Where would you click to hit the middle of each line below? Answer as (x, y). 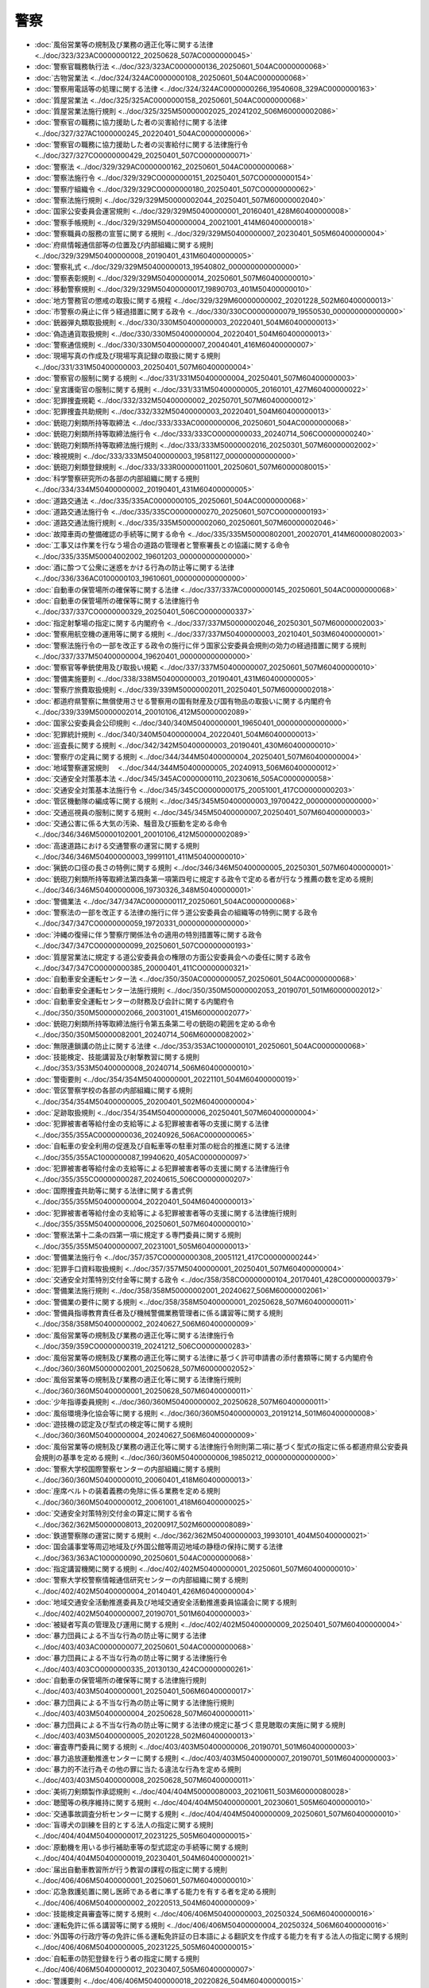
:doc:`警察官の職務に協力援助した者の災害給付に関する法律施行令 (141, 145)
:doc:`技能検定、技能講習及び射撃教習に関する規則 (117, 1057)
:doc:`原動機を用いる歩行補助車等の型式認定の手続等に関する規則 (141, 1847)
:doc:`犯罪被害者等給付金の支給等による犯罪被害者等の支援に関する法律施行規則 (166, 1213)
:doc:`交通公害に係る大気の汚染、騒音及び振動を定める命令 (131, 823)
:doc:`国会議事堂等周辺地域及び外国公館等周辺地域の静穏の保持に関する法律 (159, 1547)
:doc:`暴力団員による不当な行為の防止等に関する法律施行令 (131, 1658)
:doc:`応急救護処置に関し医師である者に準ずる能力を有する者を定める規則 (155, 1892)
